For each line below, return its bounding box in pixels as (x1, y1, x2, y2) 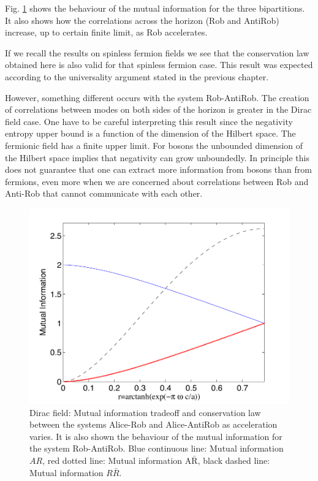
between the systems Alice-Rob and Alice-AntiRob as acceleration (29, 418, 278, 431)
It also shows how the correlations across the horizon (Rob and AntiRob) (5, 13, 279, 26)
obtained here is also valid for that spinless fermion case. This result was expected (5, 58, 313, 71)
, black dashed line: (197, 454, 270, 466)
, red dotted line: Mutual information (42, 454, 183, 466)
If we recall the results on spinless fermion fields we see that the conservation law (5, 46, 309, 59)
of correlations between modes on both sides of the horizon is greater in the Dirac (5, 103, 312, 116)
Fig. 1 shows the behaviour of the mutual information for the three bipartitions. (5, 2, 305, 14)
